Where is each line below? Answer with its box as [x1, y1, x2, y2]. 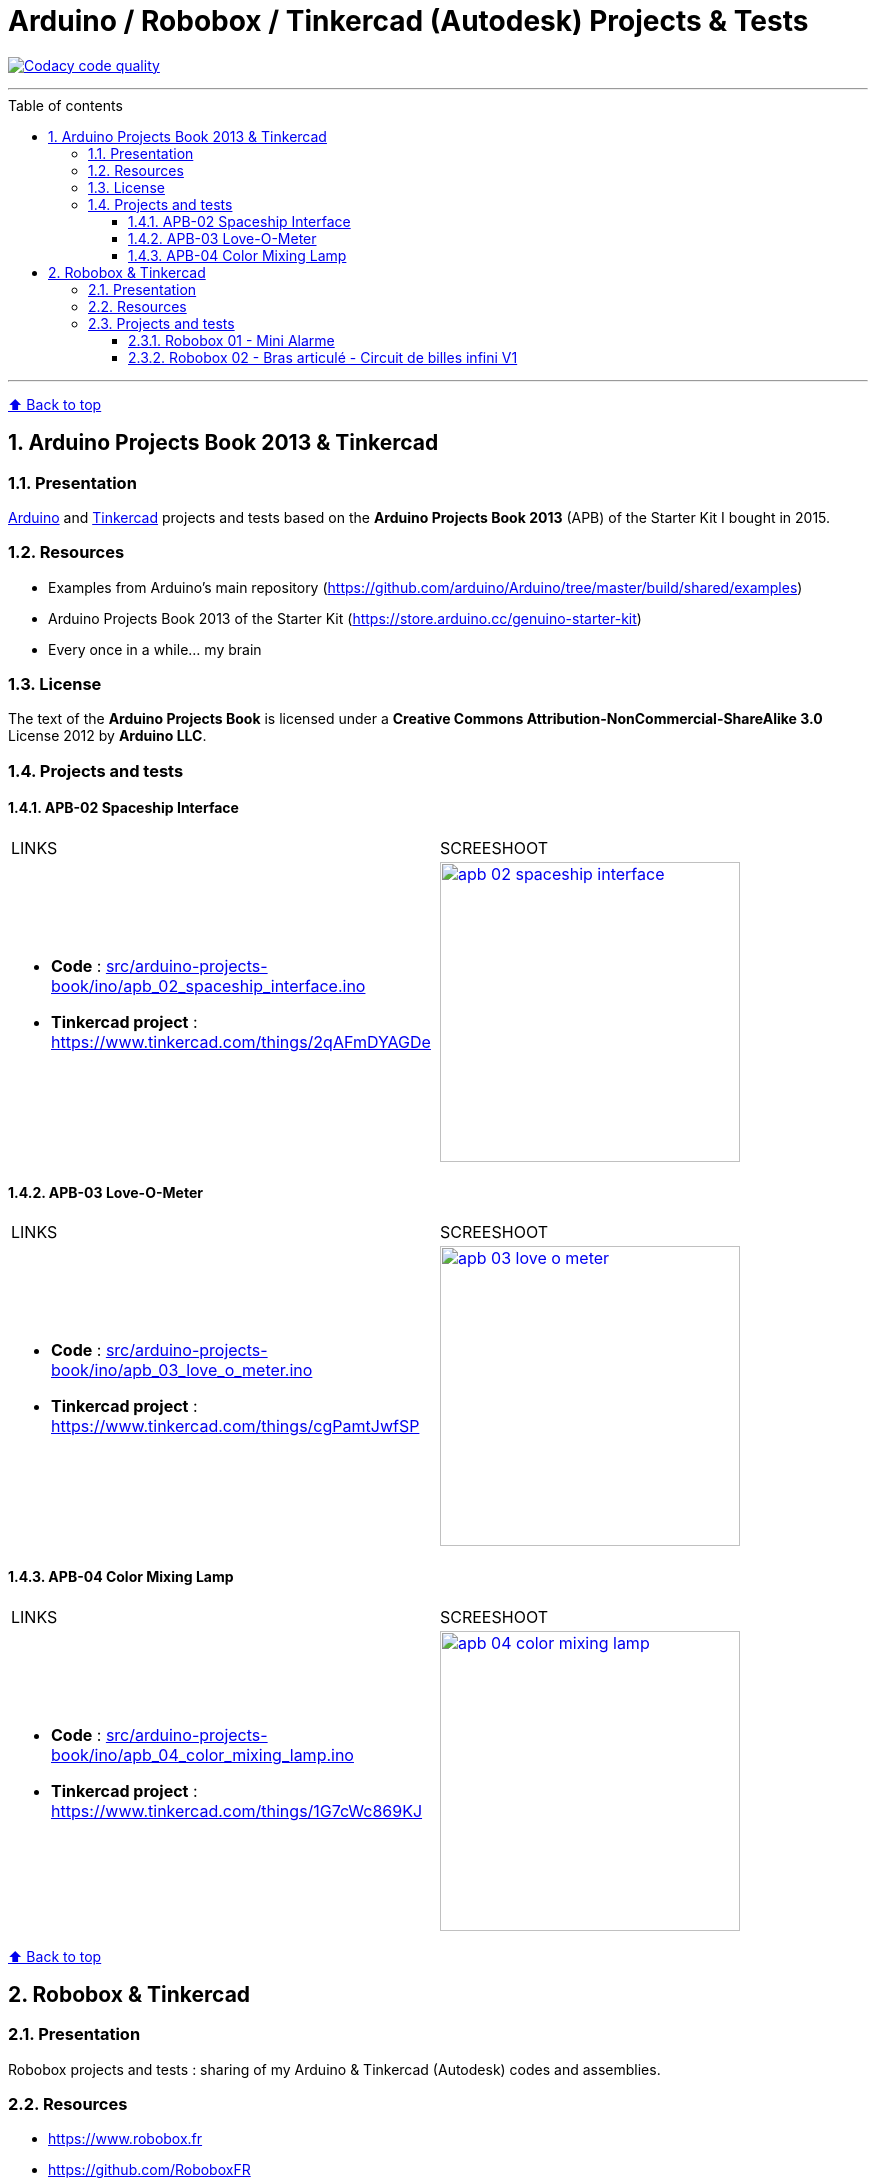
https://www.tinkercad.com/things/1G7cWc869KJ [51, 1800, 423, 1821]
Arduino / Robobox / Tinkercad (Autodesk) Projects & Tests [8, 4, 809, 38]
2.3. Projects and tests [88, 314, 235, 332]
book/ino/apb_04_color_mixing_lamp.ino [51, 1744, 354, 1765]
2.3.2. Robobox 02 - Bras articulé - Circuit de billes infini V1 [128, 348, 518, 366]
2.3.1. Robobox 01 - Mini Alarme [128, 331, 335, 349]
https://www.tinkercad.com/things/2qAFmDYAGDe [51, 1032, 431, 1053]
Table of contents [8, 96, 123, 114]
